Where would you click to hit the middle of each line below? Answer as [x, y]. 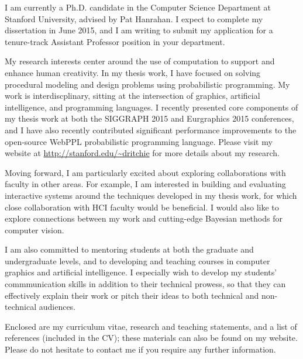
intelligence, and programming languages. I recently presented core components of [151, 107]
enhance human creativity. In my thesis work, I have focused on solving [133, 72]
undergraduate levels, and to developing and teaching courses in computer [137, 260]
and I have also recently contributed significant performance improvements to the [151, 130]
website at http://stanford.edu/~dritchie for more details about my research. [142, 153]
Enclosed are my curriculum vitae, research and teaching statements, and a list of [151, 326]
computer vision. [35, 229]
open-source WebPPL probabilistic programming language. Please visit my [139, 141]
